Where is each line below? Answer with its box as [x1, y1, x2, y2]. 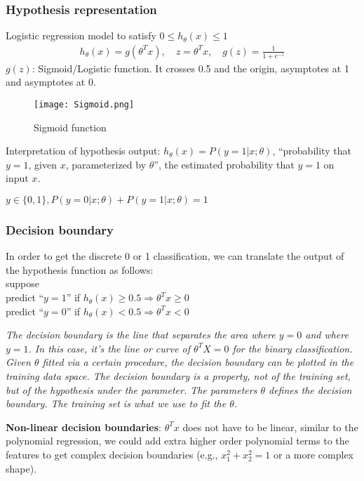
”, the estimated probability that [154, 157, 295, 171]
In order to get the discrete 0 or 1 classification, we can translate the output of [6, 249, 344, 263]
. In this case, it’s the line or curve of [28, 341, 191, 355]
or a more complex [273, 447, 353, 461]
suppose [6, 276, 39, 291]
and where [305, 327, 349, 342]
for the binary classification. [232, 341, 353, 355]
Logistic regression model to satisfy [6, 28, 156, 43]
